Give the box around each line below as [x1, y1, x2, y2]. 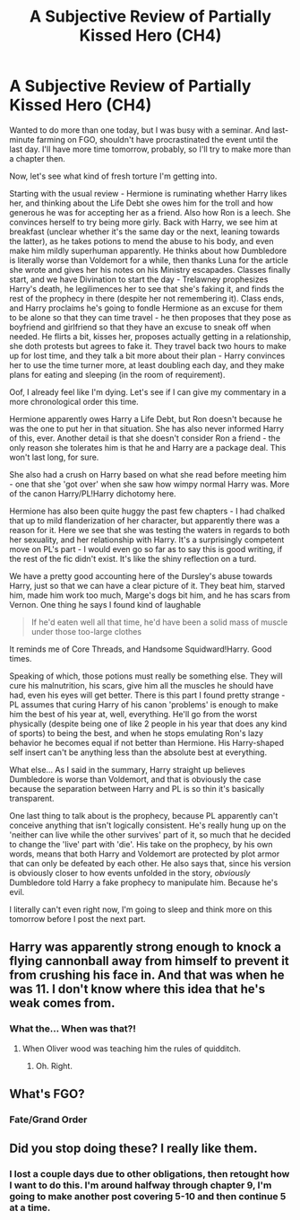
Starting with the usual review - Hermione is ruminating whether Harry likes [9, 188, 287, 198]
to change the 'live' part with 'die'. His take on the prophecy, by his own [9, 838, 273, 849]
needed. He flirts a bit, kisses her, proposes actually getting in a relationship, [9, 330, 292, 342]
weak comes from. [9, 996, 116, 1011]
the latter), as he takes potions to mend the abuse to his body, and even [9, 235, 274, 246]
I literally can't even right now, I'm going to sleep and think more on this [9, 904, 273, 915]
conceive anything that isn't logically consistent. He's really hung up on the [9, 820, 287, 830]
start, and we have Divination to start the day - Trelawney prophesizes [9, 274, 269, 285]
